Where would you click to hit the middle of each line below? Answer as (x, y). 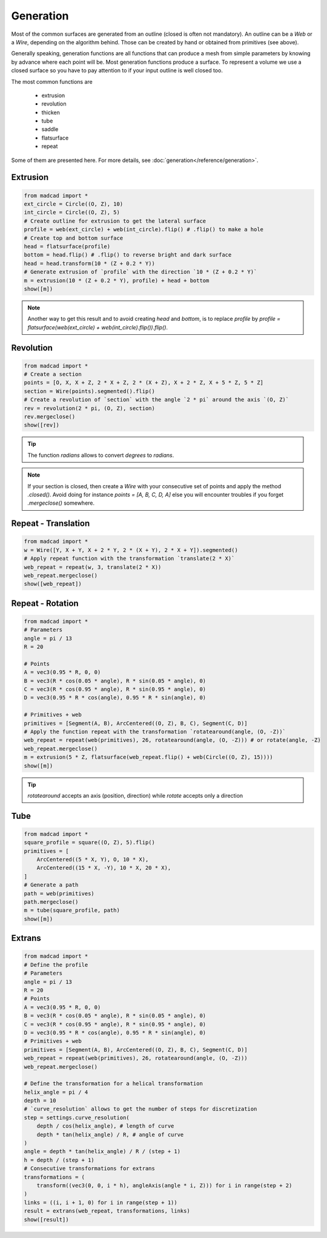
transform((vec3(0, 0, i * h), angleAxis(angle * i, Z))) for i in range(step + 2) (164, 1185)
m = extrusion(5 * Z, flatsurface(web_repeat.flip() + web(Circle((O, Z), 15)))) (149, 757)
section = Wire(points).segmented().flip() (90, 391)
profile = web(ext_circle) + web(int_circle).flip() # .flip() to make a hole (144, 230)
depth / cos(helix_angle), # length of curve (105, 1126)
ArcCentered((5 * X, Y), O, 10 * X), (93, 860)
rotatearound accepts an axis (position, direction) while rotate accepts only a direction (135, 795)
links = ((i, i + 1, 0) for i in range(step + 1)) (101, 1202)
